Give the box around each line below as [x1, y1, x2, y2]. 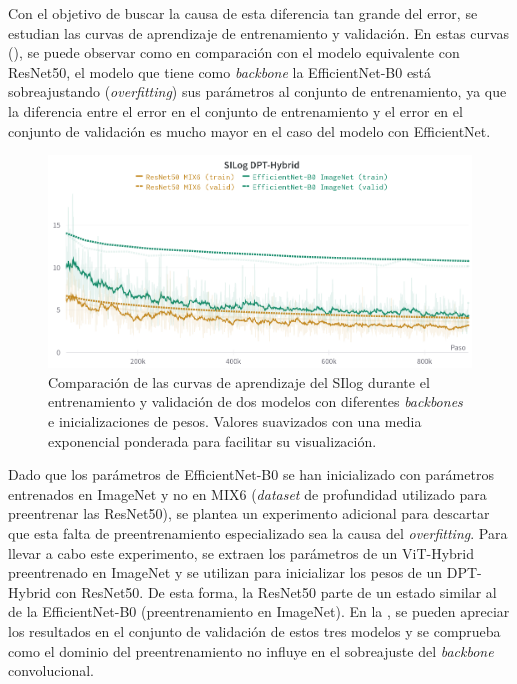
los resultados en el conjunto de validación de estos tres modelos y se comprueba [8, 620, 501, 641]
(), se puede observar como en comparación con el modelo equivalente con [8, 42, 460, 63]
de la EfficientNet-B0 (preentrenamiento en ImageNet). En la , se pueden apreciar [8, 601, 510, 622]
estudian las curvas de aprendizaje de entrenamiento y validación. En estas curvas [8, 22, 509, 43]
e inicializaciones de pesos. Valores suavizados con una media [48, 410, 422, 431]
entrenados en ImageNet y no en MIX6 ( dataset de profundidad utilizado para [8, 483, 487, 504]
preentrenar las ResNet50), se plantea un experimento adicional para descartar [8, 503, 490, 524]
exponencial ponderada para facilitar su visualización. [48, 430, 377, 451]
